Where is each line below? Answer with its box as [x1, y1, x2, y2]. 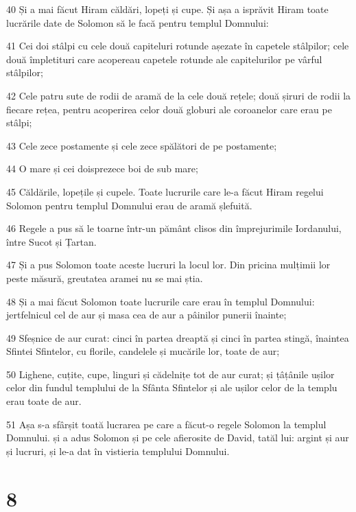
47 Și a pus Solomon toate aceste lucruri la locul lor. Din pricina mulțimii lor [6, 257, 331, 272]
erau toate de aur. [6, 394, 82, 408]
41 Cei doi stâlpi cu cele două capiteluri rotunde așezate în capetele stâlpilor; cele [6, 38, 349, 53]
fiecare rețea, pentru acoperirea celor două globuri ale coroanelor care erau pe [6, 102, 332, 116]
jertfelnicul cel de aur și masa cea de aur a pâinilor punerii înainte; [6, 307, 287, 322]
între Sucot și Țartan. [6, 234, 97, 248]
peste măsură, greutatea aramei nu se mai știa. [6, 270, 203, 285]
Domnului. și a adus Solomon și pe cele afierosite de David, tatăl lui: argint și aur [6, 430, 349, 445]
